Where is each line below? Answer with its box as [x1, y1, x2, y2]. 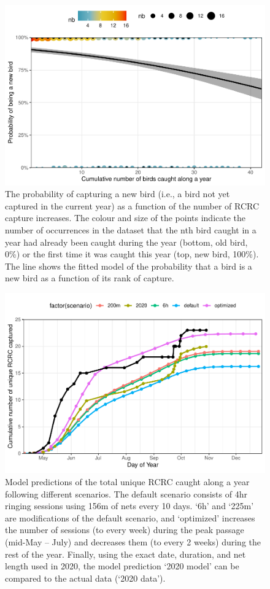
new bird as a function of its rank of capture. [5, 271, 174, 284]
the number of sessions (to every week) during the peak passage [5, 523, 244, 536]
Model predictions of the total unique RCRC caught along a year [5, 475, 250, 488]
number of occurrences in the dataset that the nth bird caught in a [5, 223, 256, 236]
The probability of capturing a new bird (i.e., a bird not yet [5, 187, 230, 200]
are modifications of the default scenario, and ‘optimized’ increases [5, 511, 255, 524]
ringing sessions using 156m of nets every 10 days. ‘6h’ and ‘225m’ [5, 499, 254, 512]
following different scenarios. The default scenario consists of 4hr [5, 487, 247, 500]
